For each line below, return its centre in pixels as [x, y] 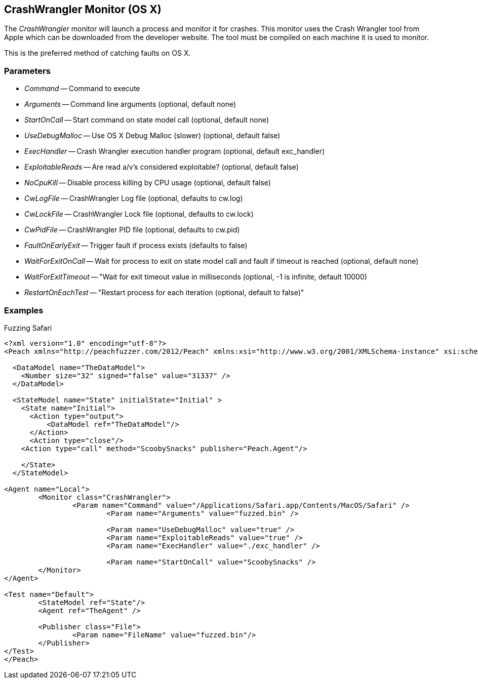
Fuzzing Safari [28, 328]
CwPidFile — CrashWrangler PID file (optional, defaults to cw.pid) [132, 230]
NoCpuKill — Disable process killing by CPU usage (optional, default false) [148, 183]
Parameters [27, 71]
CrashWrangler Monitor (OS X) [83, 9]
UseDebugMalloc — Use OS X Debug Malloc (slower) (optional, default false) [152, 136]
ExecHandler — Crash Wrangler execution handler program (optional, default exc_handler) [175, 151]
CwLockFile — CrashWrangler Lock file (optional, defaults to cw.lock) [139, 214]
